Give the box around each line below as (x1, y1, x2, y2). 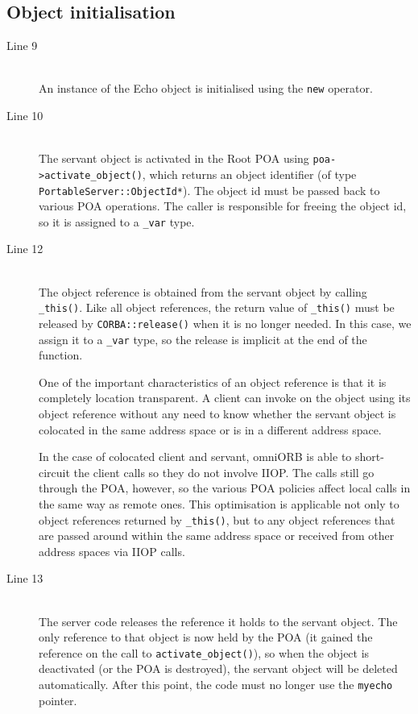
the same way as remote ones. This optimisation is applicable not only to (39, 495, 399, 512)
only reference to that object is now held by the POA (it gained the (39, 629, 373, 646)
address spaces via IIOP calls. (39, 542, 185, 559)
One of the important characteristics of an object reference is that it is (39, 373, 387, 390)
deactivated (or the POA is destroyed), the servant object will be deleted (39, 660, 398, 677)
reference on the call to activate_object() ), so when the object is (39, 644, 370, 661)
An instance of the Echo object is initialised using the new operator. (39, 80, 373, 97)
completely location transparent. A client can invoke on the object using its (39, 389, 411, 406)
